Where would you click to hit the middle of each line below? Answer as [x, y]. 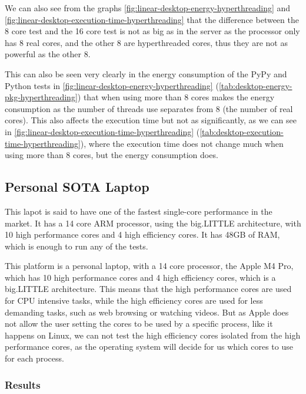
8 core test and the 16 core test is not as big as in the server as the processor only [152, 31]
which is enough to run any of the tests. [76, 246]
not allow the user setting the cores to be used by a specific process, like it [139, 324]
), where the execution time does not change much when [182, 143]
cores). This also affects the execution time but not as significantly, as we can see [151, 120]
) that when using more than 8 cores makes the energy [176, 97]
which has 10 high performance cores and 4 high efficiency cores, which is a [140, 277]
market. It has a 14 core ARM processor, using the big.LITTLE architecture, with [153, 223]
